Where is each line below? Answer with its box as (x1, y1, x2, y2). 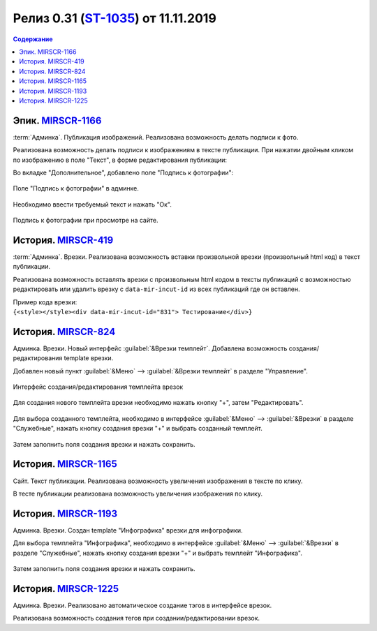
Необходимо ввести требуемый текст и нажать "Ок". (13, 200, 172, 209)
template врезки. (64, 354, 114, 362)
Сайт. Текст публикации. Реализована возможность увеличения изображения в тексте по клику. (13, 477, 303, 485)
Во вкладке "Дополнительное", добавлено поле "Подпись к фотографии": (13, 168, 234, 177)
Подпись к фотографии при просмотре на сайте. (13, 216, 158, 225)
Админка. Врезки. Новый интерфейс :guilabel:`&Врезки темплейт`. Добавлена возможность (13, 344, 288, 352)
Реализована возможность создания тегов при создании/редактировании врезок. (13, 614, 260, 623)
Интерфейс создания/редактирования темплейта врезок (13, 383, 184, 391)
